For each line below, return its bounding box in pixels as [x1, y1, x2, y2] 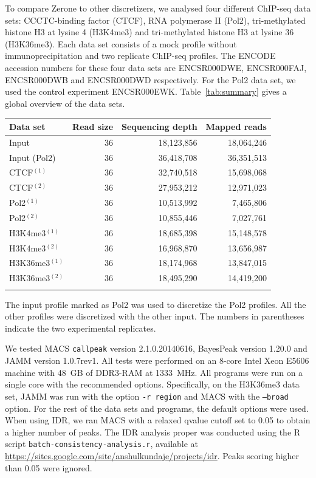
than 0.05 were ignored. [5, 461, 92, 474]
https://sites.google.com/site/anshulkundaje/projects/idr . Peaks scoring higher [5, 449, 300, 462]
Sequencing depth [122, 120, 197, 132]
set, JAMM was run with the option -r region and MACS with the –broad [5, 389, 289, 402]
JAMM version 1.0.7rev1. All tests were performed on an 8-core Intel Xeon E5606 [5, 354, 309, 367]
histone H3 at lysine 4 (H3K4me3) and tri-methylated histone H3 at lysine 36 [5, 26, 294, 38]
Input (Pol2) [9, 151, 56, 163]
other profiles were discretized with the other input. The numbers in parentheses [5, 310, 304, 323]
